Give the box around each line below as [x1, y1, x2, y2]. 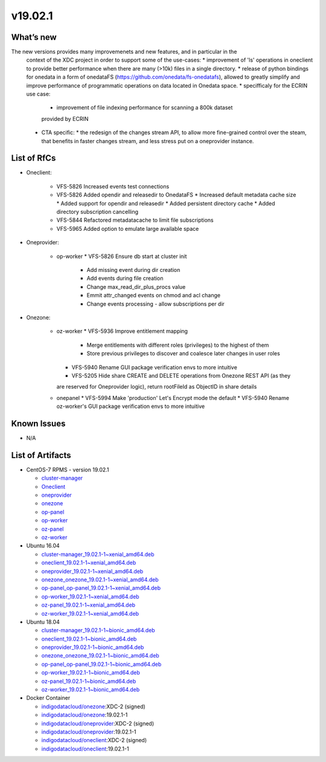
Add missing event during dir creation [86, 266, 181, 273]
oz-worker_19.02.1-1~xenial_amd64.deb [41, 610, 139, 617]
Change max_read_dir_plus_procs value [86, 283, 186, 290]
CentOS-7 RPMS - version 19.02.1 [26, 466, 109, 473]
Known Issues [11, 418, 66, 428]
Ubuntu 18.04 [26, 618, 60, 625]
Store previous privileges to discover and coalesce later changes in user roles [86, 350, 280, 357]
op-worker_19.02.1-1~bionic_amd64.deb [41, 669, 140, 676]
